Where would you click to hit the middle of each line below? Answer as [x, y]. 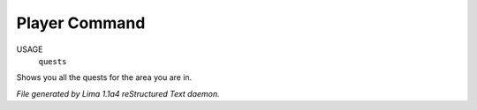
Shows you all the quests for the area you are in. [104, 77]
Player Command [81, 23]
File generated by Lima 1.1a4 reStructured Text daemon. [118, 93]
